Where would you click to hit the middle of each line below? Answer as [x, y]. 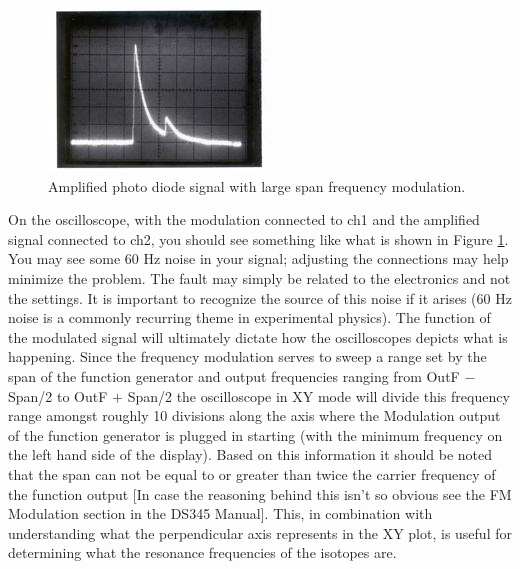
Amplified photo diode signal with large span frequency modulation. [257, 185]
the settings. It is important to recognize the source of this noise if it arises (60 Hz [260, 297]
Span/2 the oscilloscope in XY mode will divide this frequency [318, 395]
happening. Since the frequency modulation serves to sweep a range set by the [247, 356]
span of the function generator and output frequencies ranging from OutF [234, 375]
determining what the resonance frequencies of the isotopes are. [202, 552]
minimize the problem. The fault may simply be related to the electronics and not [259, 277]
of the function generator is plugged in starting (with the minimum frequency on [255, 434]
